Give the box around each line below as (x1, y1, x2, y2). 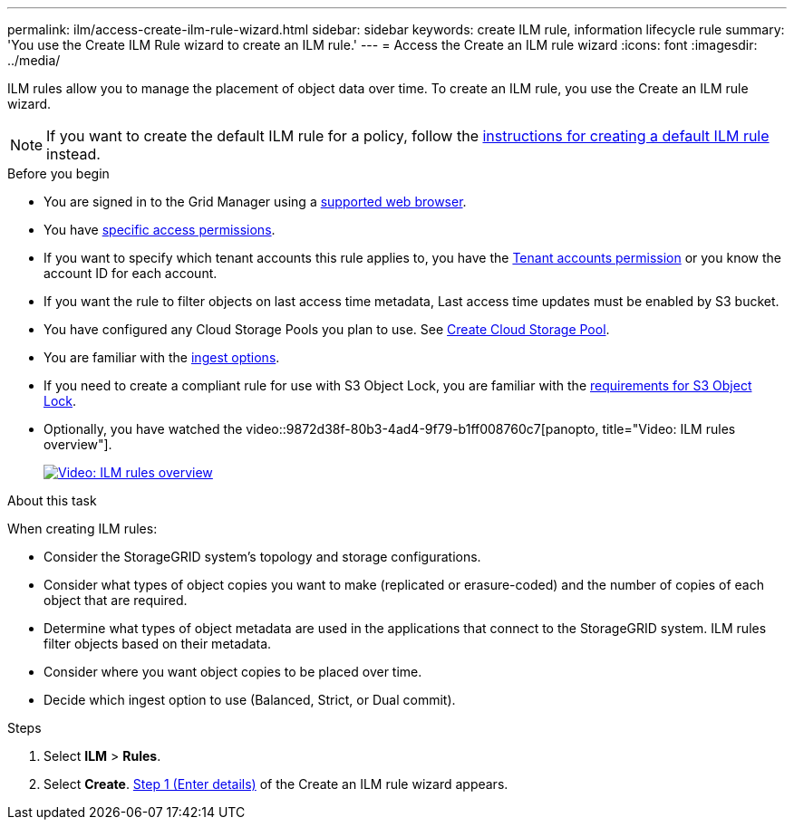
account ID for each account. (44, 265, 218, 281)
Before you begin (7, 166, 110, 181)
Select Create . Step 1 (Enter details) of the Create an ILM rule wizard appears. (44, 776, 508, 792)
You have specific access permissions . (44, 222, 276, 237)
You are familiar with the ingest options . (44, 350, 280, 365)
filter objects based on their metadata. (44, 636, 272, 651)
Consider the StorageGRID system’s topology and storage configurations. (44, 549, 481, 564)
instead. (46, 145, 101, 163)
